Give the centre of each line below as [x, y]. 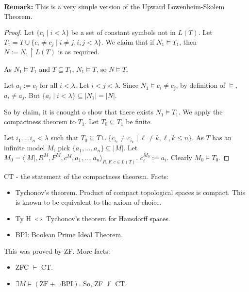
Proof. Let [19, 32]
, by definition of [201, 85]
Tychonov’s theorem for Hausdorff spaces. [108, 218]
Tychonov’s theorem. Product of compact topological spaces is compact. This [130, 192]
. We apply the [200, 112]
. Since [128, 85]
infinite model [25, 148]
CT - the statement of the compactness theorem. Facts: [86, 176]
